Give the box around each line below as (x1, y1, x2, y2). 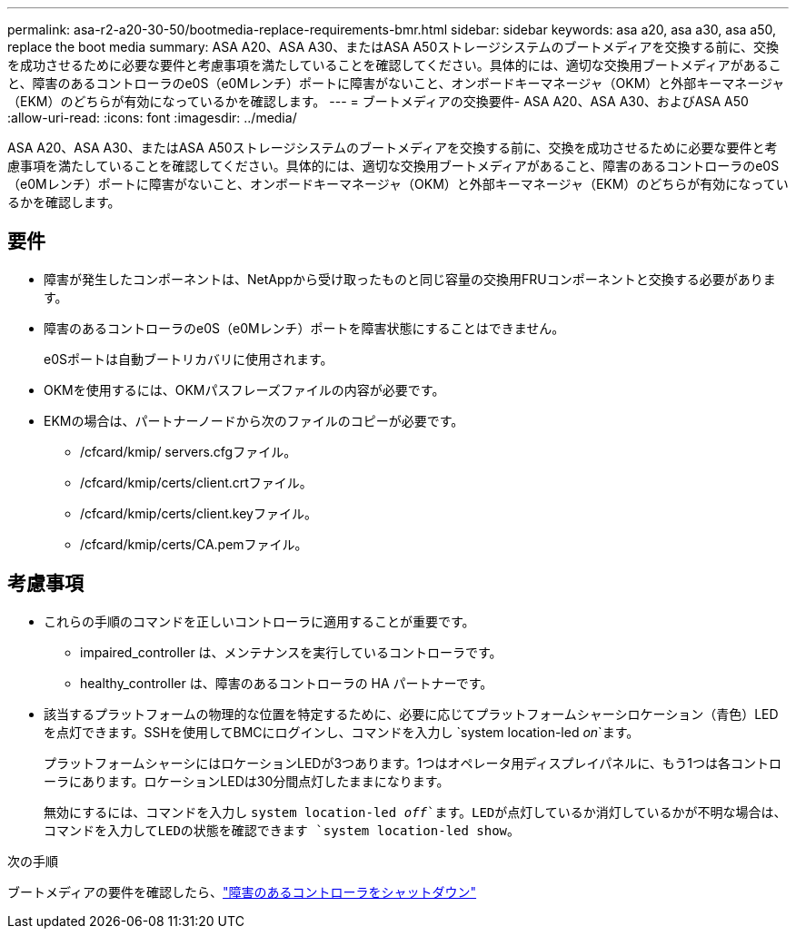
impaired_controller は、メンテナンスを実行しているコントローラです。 (80, 644, 502, 660)
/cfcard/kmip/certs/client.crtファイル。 (80, 474, 313, 490)
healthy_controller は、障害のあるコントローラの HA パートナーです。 (80, 675, 493, 691)
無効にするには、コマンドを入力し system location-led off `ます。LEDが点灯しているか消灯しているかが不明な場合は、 (44, 803, 787, 820)
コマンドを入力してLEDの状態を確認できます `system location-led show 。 (44, 822, 521, 838)
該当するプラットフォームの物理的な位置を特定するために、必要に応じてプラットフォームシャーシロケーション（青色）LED (44, 705, 779, 722)
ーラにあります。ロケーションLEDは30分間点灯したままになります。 (44, 773, 450, 789)
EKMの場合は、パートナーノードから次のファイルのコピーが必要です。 (44, 412, 464, 429)
